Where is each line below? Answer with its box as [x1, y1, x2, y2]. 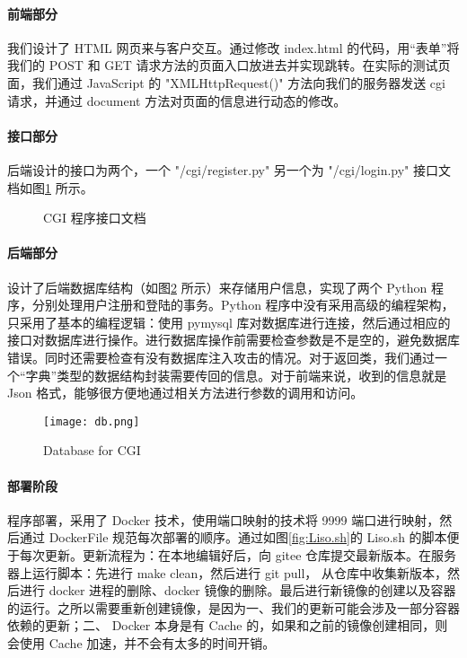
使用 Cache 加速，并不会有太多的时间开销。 [19, 633, 276, 652]
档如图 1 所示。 [7, 178, 93, 197]
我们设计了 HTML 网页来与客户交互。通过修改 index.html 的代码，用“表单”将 [7, 38, 460, 57]
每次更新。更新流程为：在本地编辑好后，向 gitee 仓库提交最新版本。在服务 [19, 545, 457, 564]
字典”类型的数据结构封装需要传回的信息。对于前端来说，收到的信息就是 [25, 365, 447, 384]
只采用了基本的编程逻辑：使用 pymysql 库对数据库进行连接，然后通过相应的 [7, 312, 451, 331]
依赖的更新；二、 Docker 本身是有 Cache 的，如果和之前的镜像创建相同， [7, 616, 436, 635]
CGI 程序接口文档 [43, 208, 146, 227]
